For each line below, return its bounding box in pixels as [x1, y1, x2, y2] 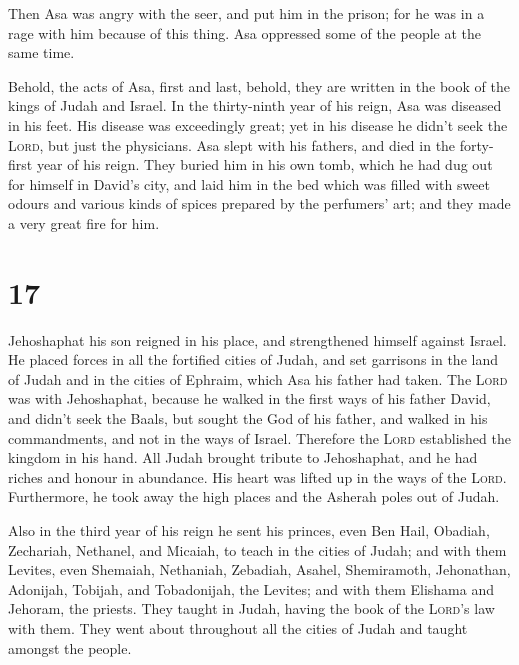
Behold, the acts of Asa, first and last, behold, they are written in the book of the [8, 75, 510, 96]
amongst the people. [8, 637, 132, 658]
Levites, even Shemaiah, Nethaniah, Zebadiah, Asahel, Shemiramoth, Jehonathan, [8, 559, 511, 580]
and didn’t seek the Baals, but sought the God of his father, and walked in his [8, 408, 488, 429]
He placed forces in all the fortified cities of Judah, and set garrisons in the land [8, 349, 498, 370]
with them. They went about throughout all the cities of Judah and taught [8, 617, 468, 638]
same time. [8, 42, 75, 63]
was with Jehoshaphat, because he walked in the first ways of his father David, [8, 388, 491, 409]
